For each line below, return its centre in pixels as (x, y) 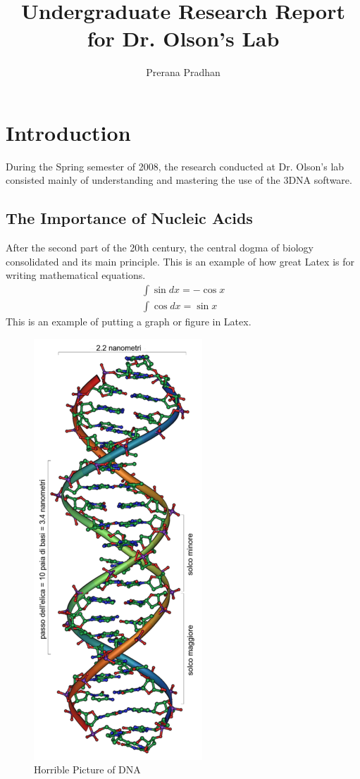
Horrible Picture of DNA (87, 769)
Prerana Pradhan (183, 72)
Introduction (68, 132)
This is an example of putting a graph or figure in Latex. (129, 322)
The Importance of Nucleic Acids (129, 218)
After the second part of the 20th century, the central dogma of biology (160, 248)
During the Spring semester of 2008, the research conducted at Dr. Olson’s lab (175, 166)
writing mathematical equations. (76, 275)
